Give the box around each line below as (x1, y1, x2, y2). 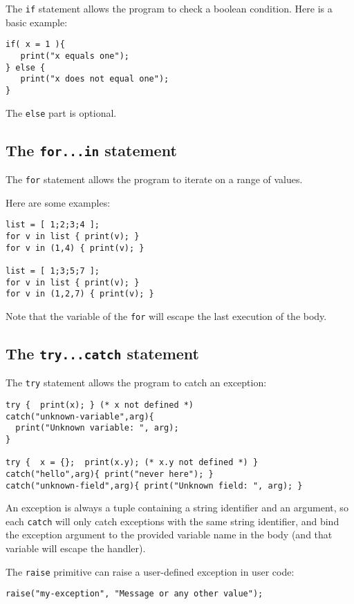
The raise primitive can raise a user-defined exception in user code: (6, 564, 295, 578)
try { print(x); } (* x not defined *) (6, 399, 194, 410)
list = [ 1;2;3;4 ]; (6, 220, 100, 230)
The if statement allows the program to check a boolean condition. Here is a (6, 1, 333, 15)
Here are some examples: (6, 195, 111, 209)
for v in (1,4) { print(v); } (6, 243, 145, 253)
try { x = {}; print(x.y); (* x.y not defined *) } (6, 457, 259, 468)
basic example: (6, 15, 68, 29)
